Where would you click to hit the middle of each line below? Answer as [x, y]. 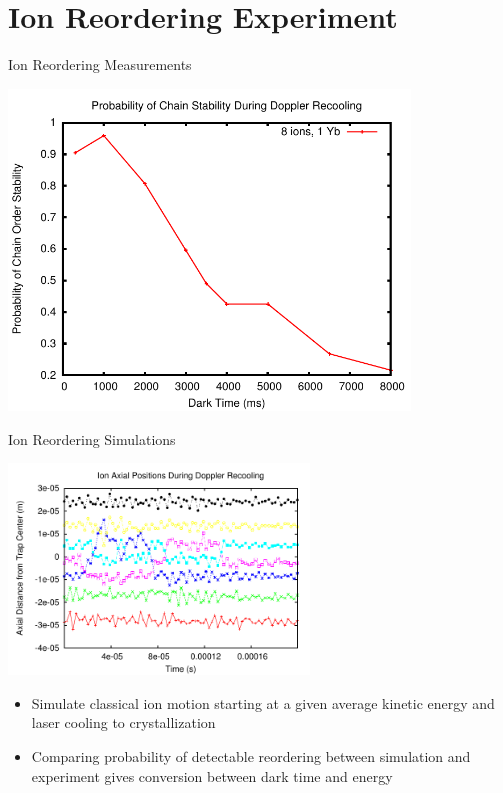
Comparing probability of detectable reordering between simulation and [251, 755]
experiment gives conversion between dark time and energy [212, 775]
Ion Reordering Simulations [92, 438]
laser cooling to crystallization [123, 722]
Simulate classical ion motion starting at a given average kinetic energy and [263, 702]
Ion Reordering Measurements [100, 64]
